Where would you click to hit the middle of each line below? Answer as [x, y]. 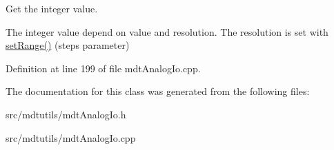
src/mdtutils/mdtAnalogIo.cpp [71, 137]
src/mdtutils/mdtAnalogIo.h [66, 114]
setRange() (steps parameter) [68, 45]
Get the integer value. [52, 8]
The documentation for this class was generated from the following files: [158, 91]
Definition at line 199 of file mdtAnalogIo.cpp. [103, 68]
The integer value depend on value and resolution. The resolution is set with [167, 31]
